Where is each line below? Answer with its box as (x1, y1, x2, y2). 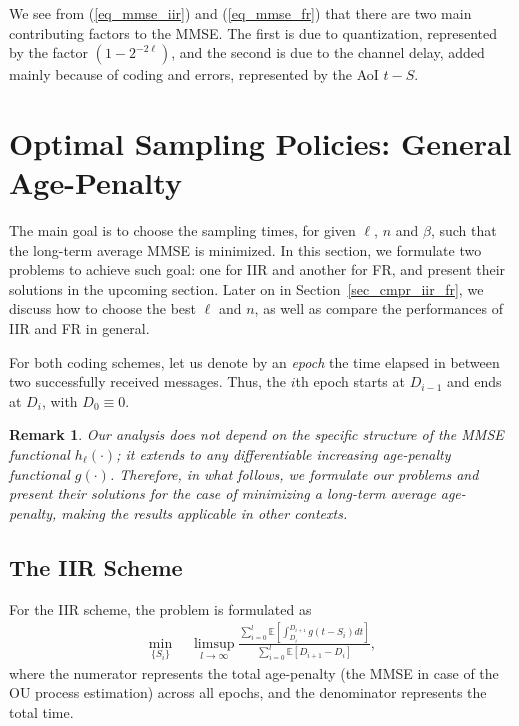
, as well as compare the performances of (254, 298, 504, 319)
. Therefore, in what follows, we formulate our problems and (109, 463, 479, 484)
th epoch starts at (295, 371, 405, 392)
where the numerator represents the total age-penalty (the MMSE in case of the (9, 662, 499, 683)
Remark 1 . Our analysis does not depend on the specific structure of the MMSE (9, 424, 504, 445)
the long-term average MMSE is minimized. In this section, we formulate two (9, 239, 482, 260)
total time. (9, 701, 74, 722)
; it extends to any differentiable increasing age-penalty (116, 444, 451, 465)
